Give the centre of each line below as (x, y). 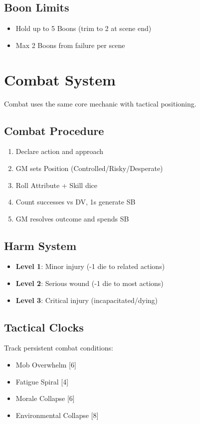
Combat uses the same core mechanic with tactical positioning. (100, 103)
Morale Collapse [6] (45, 398)
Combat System (60, 79)
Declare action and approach (60, 151)
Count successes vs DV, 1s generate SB (76, 202)
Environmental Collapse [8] (57, 415)
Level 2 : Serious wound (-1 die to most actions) (90, 283)
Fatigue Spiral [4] (42, 381)
